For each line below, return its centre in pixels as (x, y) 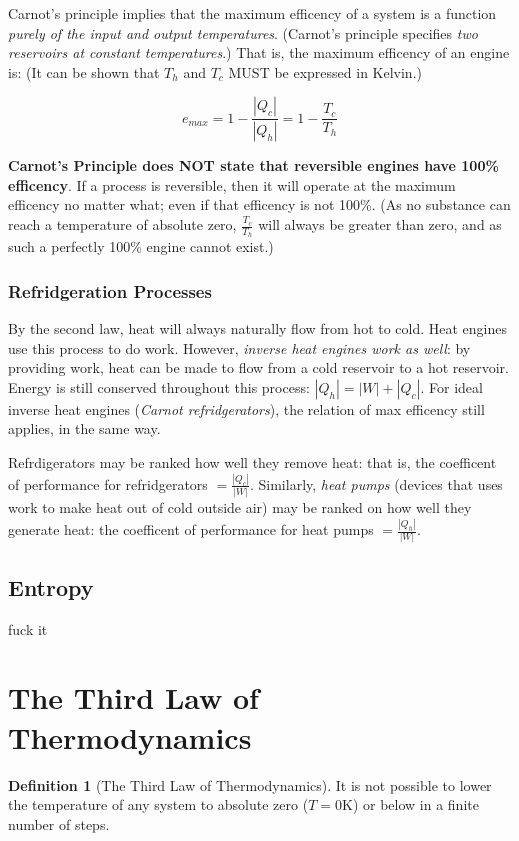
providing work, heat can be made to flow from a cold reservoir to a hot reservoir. (258, 367)
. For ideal (451, 386)
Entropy (51, 586)
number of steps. (59, 823)
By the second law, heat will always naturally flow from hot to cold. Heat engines (258, 328)
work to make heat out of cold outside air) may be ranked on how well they (240, 507)
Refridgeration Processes (110, 290)
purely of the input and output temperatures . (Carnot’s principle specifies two (243, 32)
